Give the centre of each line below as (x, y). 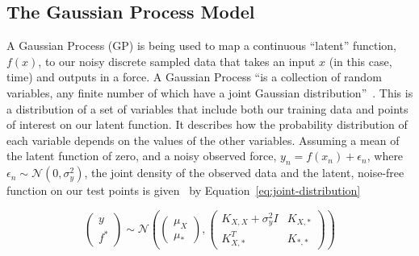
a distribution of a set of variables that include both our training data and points (207, 108)
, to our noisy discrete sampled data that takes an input (177, 61)
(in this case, (360, 61)
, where (385, 156)
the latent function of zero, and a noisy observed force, (142, 156)
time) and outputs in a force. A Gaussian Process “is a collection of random (194, 77)
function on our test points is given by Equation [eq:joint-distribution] (184, 190)
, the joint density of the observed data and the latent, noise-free (244, 173)
